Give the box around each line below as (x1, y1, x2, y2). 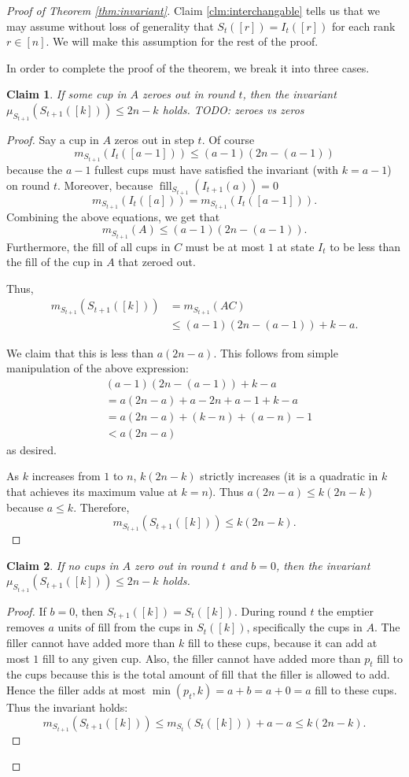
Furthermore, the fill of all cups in (6, 238, 171, 254)
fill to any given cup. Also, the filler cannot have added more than (42, 649, 361, 666)
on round (6, 176, 50, 193)
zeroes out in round (142, 86, 235, 102)
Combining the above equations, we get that (6, 208, 220, 224)
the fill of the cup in (6, 253, 103, 270)
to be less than (330, 238, 401, 254)
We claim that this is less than (6, 344, 153, 361)
